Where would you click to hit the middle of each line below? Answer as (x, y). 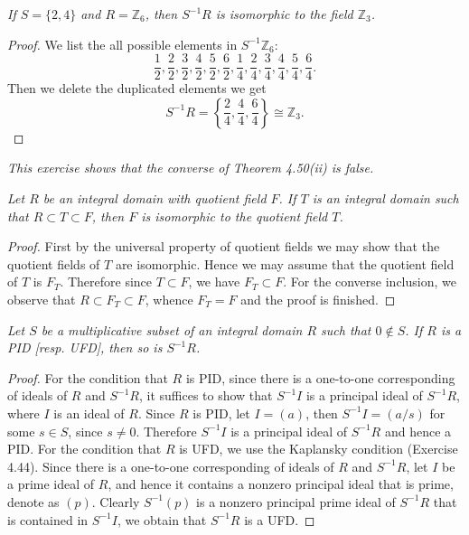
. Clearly (116, 501)
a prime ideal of (51, 484)
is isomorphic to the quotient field (234, 216)
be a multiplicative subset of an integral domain (172, 329)
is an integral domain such (385, 198)
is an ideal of (89, 413)
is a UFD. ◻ (280, 519)
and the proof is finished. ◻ (318, 299)
